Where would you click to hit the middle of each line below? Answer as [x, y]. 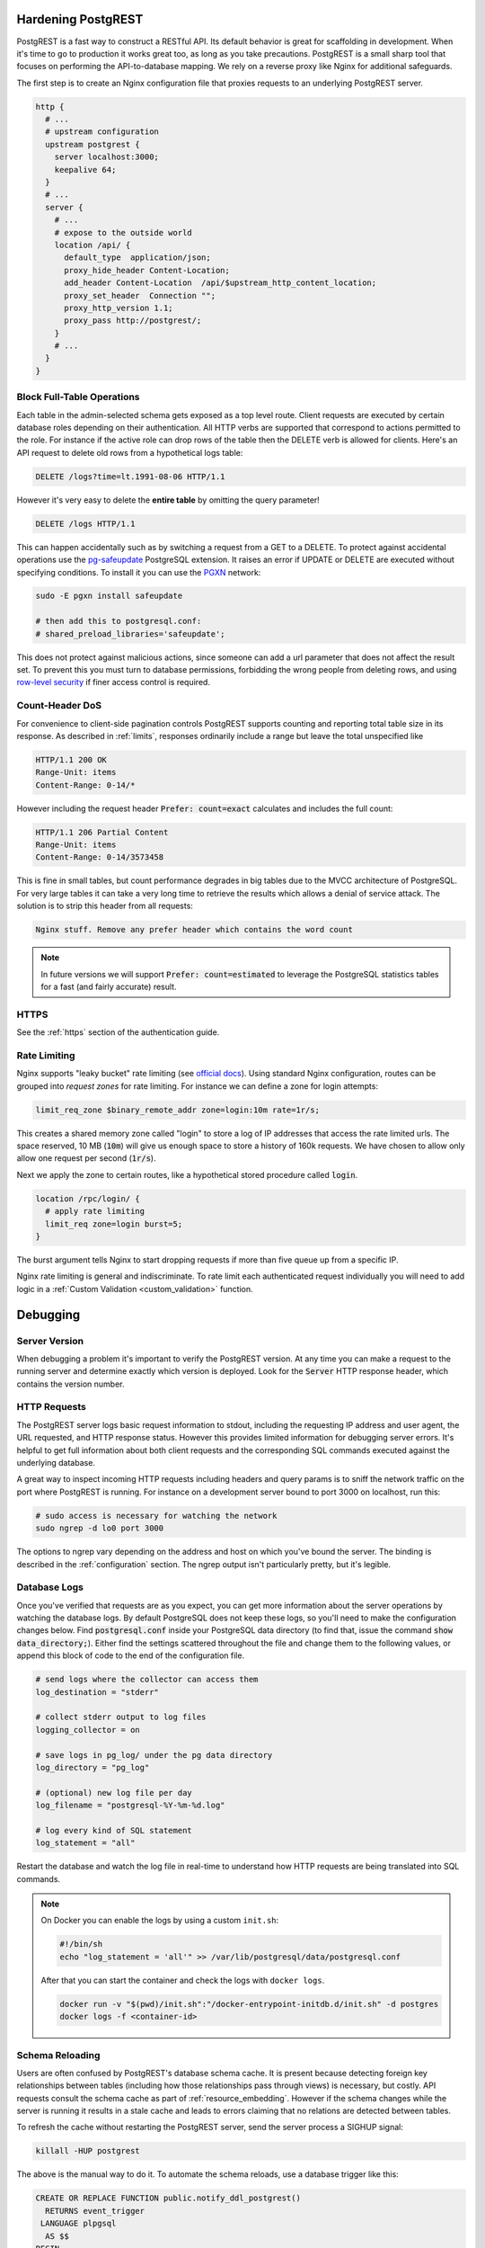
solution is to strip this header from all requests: [105, 906]
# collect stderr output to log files [121, 1717]
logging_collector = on [88, 1730]
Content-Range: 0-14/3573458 [100, 857]
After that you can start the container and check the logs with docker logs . [183, 1980]
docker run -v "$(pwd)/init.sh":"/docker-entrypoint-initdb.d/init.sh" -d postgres [249, 2004]
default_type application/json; [137, 258]
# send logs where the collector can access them [147, 1680]
